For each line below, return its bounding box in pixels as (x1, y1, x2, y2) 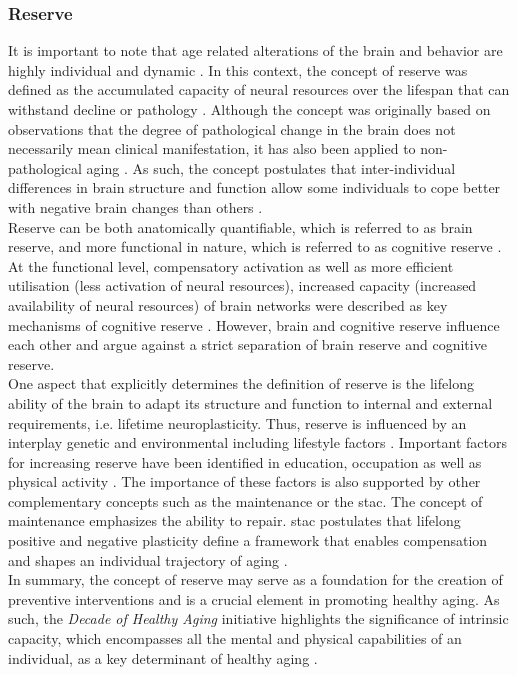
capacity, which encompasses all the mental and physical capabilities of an (8, 628, 462, 649)
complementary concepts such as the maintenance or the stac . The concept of (8, 490, 483, 511)
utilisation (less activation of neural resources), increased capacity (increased (8, 275, 477, 296)
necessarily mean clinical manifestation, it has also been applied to (8, 138, 416, 159)
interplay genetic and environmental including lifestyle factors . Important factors (8, 432, 508, 453)
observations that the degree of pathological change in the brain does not (8, 118, 456, 139)
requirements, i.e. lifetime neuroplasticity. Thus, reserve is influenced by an (8, 412, 467, 433)
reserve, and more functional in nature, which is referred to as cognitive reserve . (8, 236, 502, 257)
